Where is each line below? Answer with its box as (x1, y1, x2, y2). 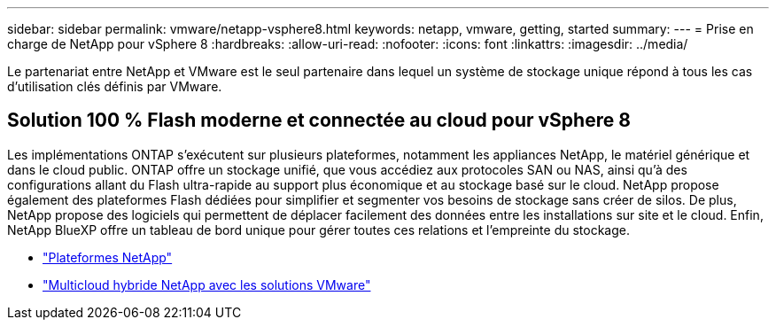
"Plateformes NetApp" (43, 249, 173, 265)
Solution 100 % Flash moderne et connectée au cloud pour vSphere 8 (7, 109, 631, 132)
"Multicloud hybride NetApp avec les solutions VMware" (43, 276, 371, 292)
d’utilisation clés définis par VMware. (7, 79, 222, 94)
